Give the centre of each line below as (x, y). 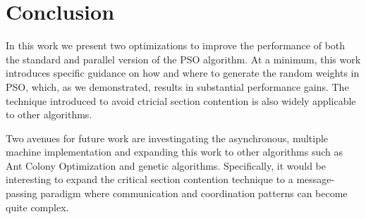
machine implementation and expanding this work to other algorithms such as (174, 152)
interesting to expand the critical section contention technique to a (150, 179)
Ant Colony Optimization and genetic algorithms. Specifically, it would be (166, 165)
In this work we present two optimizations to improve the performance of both (176, 45)
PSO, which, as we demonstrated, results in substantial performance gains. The (177, 86)
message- (316, 179)
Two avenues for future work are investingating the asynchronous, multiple (167, 138)
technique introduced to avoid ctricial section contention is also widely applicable (181, 100)
